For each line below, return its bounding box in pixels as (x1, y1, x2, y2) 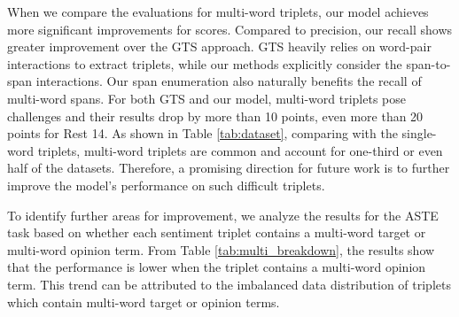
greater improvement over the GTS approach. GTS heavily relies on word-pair (7, 37, 432, 56)
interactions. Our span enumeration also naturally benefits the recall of (35, 72, 422, 90)
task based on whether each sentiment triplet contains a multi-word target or (7, 223, 426, 242)
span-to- (406, 54, 451, 73)
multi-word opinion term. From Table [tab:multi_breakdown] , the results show (7, 240, 435, 259)
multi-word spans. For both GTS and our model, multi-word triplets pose (7, 89, 407, 107)
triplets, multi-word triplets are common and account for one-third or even (37, 141, 443, 159)
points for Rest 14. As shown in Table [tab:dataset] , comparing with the (7, 124, 398, 143)
